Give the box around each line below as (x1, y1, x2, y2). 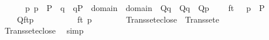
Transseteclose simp (4, 24, 84, 37)
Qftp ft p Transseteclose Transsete (16, 13, 219, 25)
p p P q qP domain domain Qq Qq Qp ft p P (25, 2, 265, 13)
